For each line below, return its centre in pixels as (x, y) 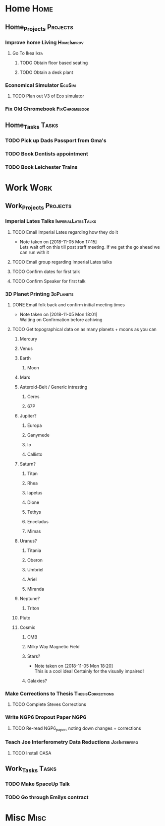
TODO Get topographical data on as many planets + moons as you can (84, 329)
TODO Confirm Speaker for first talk (49, 281)
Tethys (34, 512)
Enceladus (38, 521)
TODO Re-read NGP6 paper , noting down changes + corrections (77, 729)
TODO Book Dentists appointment (47, 153)
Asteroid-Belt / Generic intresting (54, 387)
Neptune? (30, 598)
